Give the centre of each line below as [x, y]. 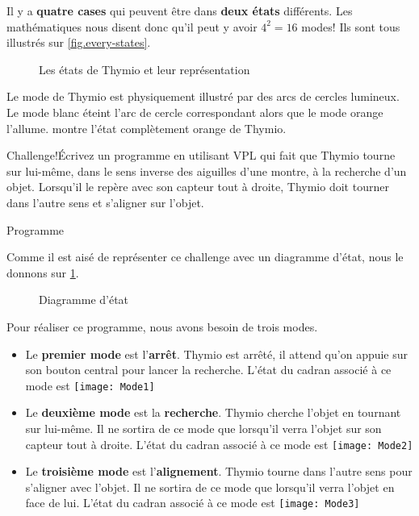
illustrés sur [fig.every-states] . [79, 42]
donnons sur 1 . [43, 272]
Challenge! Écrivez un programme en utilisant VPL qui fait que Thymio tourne [201, 155]
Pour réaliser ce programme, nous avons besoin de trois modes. [162, 326]
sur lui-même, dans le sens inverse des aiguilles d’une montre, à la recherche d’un [207, 171]
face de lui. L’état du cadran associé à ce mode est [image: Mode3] [193, 503]
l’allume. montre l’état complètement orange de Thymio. [147, 128]
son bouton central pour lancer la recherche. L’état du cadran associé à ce [208, 370]
